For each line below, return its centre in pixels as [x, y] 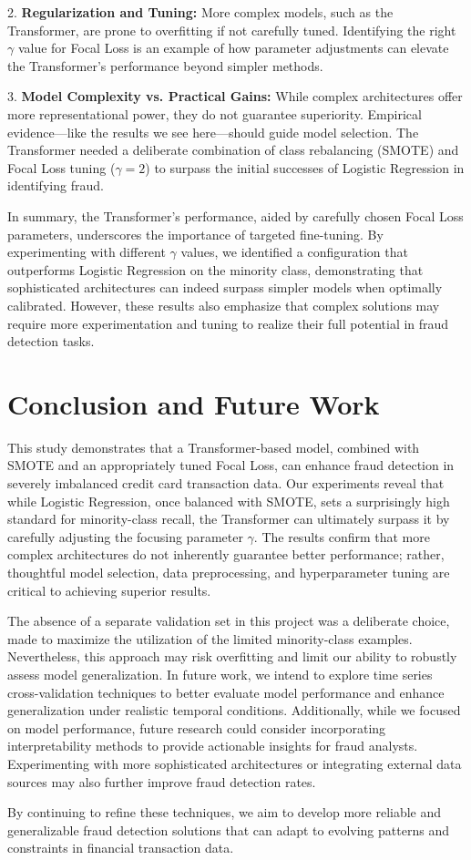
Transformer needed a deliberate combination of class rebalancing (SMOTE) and [233, 150]
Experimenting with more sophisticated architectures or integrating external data [235, 763]
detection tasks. [51, 341]
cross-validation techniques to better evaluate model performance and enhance [226, 692]
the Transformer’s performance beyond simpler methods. [165, 65]
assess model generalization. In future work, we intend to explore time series [220, 674]
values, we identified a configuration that [294, 252]
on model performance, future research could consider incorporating [197, 727]
